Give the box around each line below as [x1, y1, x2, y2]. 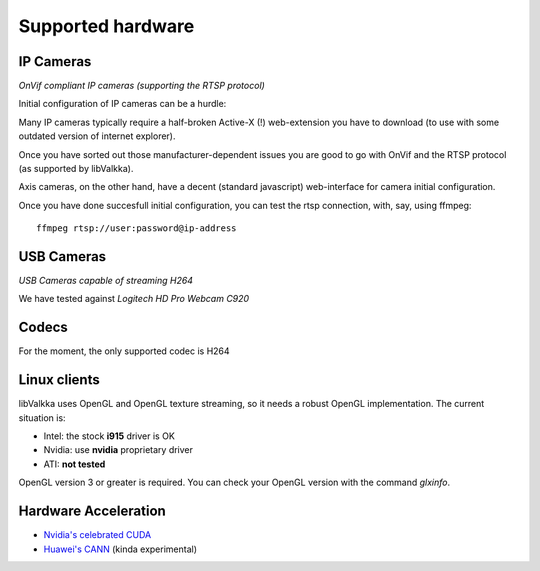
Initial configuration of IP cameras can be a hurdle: [18, 98, 227, 110]
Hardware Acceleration [18, 503, 167, 520]
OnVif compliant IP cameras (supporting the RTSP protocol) [18, 80, 265, 92]
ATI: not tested [43, 458, 106, 470]
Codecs [18, 319, 69, 336]
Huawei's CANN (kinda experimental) [43, 543, 198, 555]
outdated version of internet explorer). [18, 130, 176, 142]
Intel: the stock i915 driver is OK [43, 430, 175, 442]
